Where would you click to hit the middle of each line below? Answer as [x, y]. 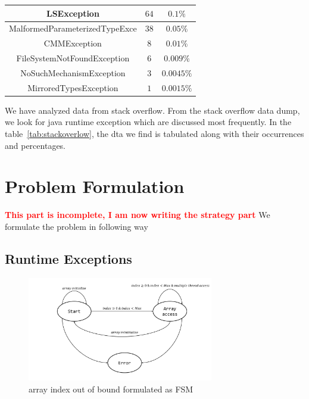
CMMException [73, 43]
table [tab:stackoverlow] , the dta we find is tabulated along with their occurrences [154, 133]
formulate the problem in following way [77, 226]
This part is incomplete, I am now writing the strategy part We [138, 215]
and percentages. [35, 145]
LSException [73, 13]
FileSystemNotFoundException [73, 58]
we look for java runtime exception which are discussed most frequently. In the [148, 122]
